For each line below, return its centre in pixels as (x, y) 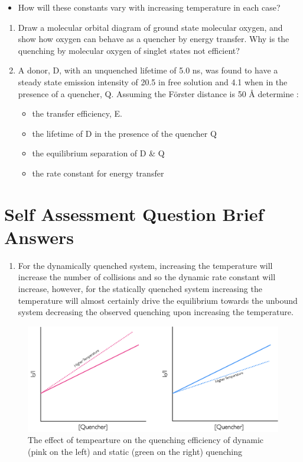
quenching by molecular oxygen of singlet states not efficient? (129, 50)
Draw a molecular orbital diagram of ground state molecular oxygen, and (150, 27)
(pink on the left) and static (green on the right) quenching (135, 451)
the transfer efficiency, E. (77, 113)
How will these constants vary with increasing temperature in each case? (149, 7)
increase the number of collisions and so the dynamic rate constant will (147, 277)
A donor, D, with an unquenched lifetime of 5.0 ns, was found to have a (148, 70)
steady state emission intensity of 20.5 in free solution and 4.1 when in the (153, 81)
